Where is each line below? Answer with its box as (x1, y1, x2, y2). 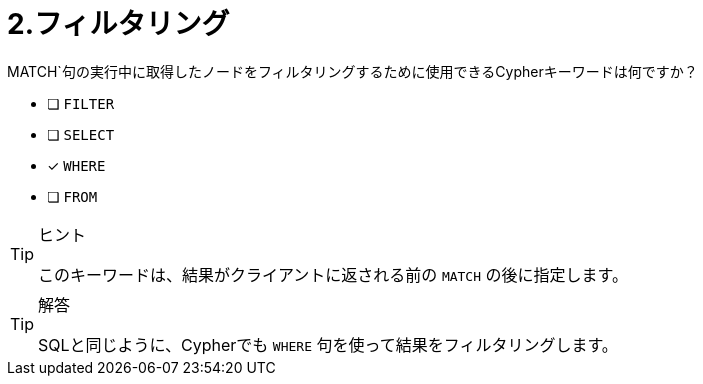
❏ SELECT (47, 125, 115, 143)
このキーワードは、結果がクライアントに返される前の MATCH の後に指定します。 (38, 264, 628, 285)
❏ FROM (47, 187, 98, 205)
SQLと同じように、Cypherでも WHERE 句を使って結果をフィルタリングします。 (38, 334, 618, 355)
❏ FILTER (47, 94, 115, 112)
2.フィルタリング (7, 7, 230, 41)
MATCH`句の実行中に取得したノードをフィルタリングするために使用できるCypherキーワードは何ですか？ (7, 62, 698, 80)
